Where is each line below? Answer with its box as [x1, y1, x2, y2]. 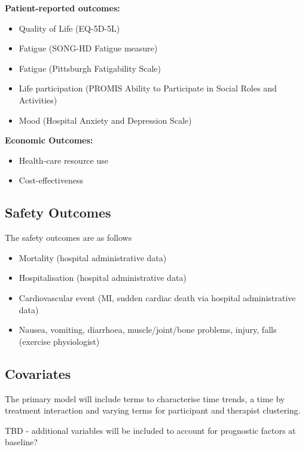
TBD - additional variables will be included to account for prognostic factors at [5, 424, 296, 436]
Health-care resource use [19, 154, 108, 166]
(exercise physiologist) [19, 335, 100, 347]
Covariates [5, 364, 71, 382]
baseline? [5, 436, 38, 448]
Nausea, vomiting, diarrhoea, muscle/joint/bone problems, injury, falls [19, 323, 277, 336]
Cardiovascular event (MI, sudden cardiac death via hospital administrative [19, 291, 296, 304]
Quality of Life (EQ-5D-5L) [19, 22, 120, 34]
